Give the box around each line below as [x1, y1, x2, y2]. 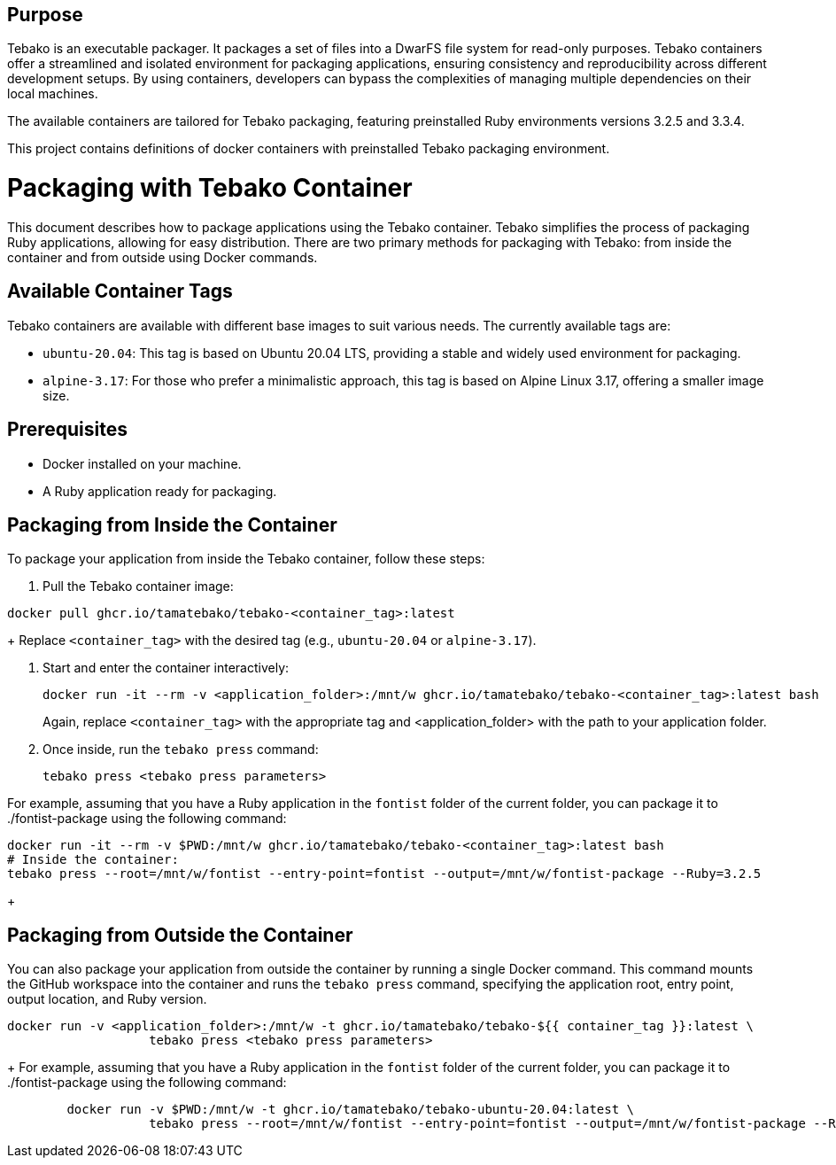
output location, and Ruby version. [7, 991, 207, 1007]
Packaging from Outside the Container [7, 923, 353, 946]
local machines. [7, 86, 98, 102]
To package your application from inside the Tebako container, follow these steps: [7, 551, 485, 567]
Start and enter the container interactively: [43, 660, 290, 676]
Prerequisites [7, 418, 128, 441]
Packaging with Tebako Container [7, 173, 413, 204]
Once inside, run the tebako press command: [43, 742, 319, 757]
